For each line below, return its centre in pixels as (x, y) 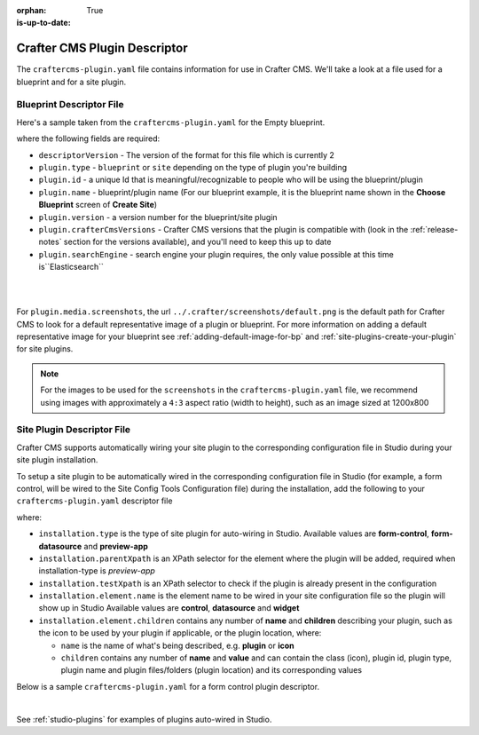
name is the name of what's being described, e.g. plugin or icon (177, 645)
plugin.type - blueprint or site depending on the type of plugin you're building (193, 167)
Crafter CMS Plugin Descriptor (102, 48)
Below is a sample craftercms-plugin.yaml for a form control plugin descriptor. (168, 686)
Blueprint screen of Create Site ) (98, 205)
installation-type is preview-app (97, 571)
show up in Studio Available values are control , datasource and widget (169, 608)
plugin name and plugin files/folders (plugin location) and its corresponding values (212, 670)
